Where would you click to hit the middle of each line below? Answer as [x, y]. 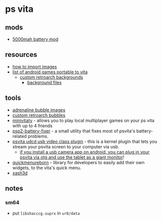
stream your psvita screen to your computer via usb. [66, 146]
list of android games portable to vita [50, 72]
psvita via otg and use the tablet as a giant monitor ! [72, 157]
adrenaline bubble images [39, 110]
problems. [38, 136]
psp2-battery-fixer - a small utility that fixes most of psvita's [74, 131]
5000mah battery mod [35, 39]
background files [44, 82]
